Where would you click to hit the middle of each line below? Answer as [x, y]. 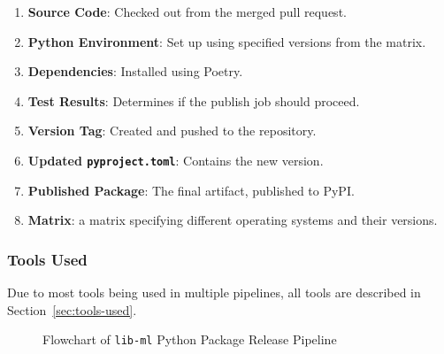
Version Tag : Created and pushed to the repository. [172, 131]
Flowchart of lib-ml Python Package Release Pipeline [190, 339]
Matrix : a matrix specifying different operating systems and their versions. [233, 220]
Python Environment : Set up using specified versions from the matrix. [227, 41]
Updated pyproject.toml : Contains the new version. [176, 160]
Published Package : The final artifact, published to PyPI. [191, 190]
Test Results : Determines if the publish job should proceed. [194, 100]
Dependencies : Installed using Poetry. [135, 71]
